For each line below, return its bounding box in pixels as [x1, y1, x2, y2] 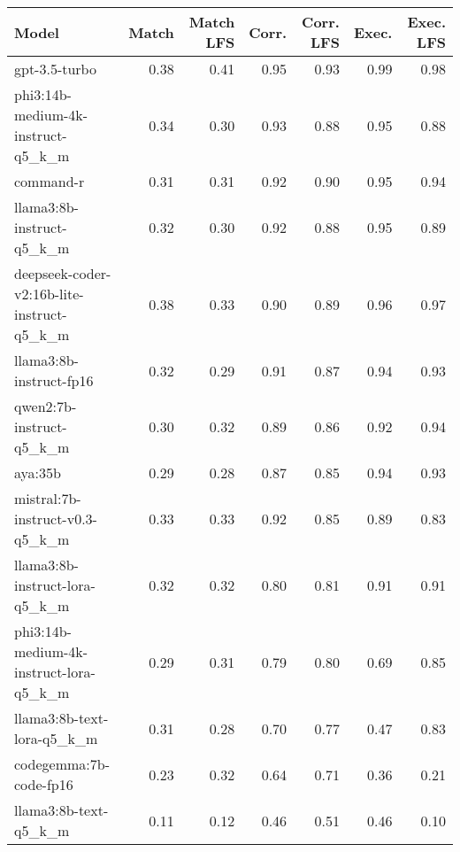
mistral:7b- [14, 488, 81, 508]
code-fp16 [14, 774, 73, 794]
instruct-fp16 [14, 370, 94, 391]
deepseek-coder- [14, 263, 111, 283]
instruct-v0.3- [14, 508, 97, 529]
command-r [14, 171, 85, 191]
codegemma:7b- [14, 754, 110, 774]
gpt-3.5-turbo [14, 58, 96, 79]
